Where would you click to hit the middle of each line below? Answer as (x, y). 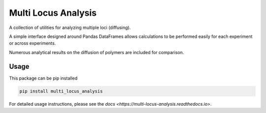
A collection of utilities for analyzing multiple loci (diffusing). (70, 28)
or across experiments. (33, 43)
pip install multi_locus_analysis (61, 91)
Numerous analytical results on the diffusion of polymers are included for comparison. (97, 52)
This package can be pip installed (43, 78)
